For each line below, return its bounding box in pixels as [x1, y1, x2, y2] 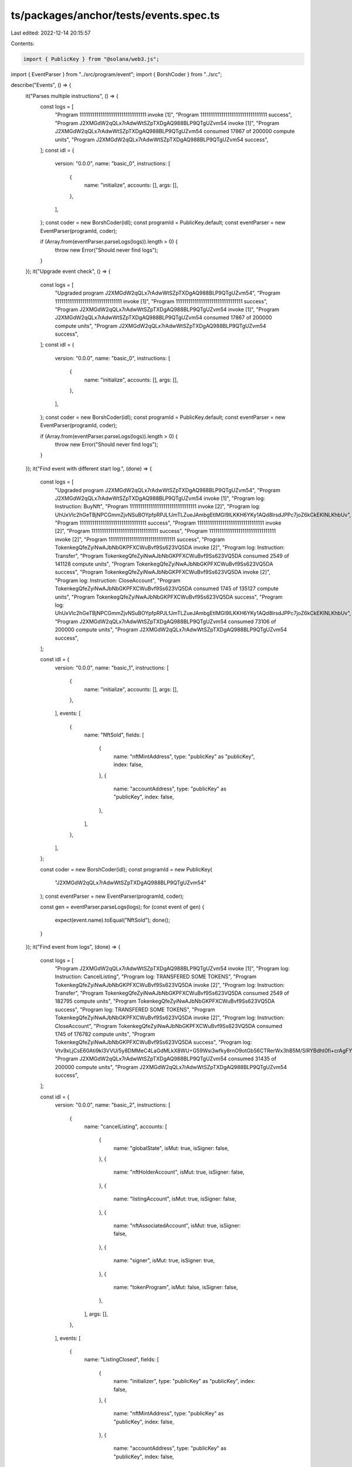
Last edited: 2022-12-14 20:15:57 [11, 29, 91, 36]
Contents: [11, 40, 35, 47]
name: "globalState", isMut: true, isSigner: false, [113, 1144, 229, 1151]
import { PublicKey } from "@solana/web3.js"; [23, 56, 160, 62]
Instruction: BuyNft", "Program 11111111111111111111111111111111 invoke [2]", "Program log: [55, 503, 260, 510]
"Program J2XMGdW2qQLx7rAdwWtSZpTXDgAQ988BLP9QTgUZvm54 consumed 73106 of [55, 618, 276, 625]
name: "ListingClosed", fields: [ [84, 1356, 160, 1363]
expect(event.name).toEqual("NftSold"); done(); [55, 917, 170, 924]
